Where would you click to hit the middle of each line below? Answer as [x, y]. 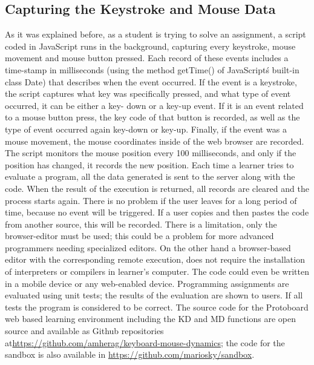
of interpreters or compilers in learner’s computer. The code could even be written [157, 271]
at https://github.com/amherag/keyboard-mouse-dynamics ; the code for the [145, 342]
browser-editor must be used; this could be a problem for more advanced [139, 236]
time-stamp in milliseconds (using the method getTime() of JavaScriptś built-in [152, 69]
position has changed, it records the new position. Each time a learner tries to [149, 164]
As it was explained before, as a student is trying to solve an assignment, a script [155, 34]
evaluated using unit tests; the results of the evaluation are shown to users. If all [154, 295]
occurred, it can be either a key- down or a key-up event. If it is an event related [154, 105]
